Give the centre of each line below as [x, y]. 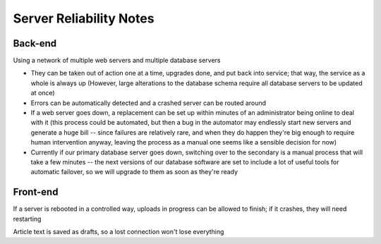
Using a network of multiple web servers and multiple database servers [117, 61]
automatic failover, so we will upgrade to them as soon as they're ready [134, 172]
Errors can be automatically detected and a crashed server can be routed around [149, 103]
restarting [27, 219]
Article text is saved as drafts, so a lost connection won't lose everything [119, 232]
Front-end [36, 192]
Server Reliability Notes [84, 18]
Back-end [35, 43]
